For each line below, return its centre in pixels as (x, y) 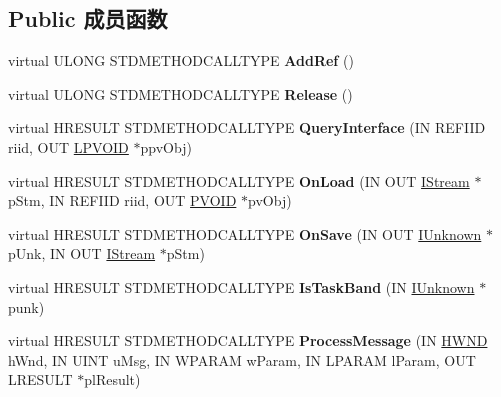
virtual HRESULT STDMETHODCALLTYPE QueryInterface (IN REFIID (247, 127)
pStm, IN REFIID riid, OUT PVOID (122, 200)
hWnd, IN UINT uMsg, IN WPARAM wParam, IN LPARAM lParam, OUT (242, 359)
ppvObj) (166, 146)
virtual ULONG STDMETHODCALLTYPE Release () (180, 93)
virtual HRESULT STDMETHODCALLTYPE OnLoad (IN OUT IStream (239, 180)
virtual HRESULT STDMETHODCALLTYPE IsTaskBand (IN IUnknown (241, 286)
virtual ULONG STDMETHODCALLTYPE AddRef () (181, 60)
